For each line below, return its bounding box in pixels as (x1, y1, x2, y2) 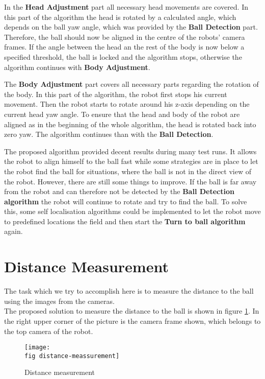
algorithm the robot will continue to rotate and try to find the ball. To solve (4, 196, 247, 206)
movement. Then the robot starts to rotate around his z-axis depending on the (4, 99, 250, 109)
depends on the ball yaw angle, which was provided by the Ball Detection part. (4, 21, 258, 32)
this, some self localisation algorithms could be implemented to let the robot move (4, 206, 261, 217)
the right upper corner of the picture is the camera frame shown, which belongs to (4, 315, 261, 326)
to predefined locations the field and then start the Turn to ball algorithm (4, 216, 246, 226)
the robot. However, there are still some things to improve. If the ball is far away (4, 176, 257, 186)
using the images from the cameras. (4, 295, 115, 306)
